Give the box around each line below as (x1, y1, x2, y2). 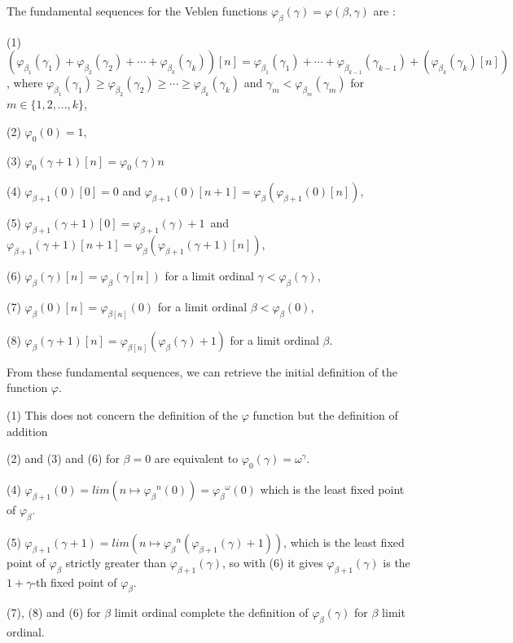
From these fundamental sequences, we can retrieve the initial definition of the (7, 363, 398, 380)
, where (7, 74, 43, 91)
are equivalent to (154, 450, 239, 467)
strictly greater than (65, 553, 167, 570)
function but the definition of (252, 406, 398, 423)
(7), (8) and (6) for (7, 604, 101, 621)
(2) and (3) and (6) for (7, 450, 120, 467)
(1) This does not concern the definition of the (7, 406, 239, 423)
